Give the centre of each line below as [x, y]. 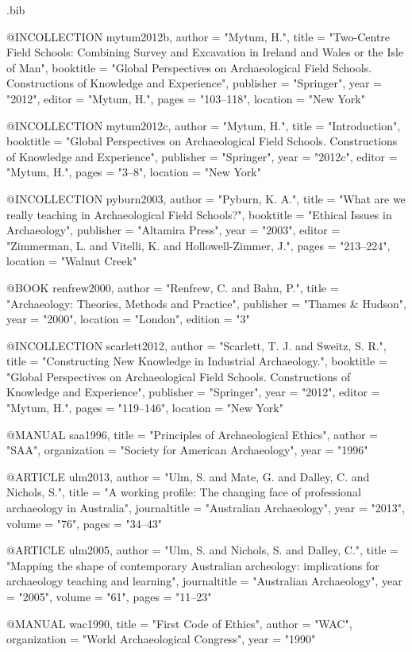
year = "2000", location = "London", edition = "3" [128, 319]
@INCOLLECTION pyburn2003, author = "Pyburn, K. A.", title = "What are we [206, 198]
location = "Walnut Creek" [72, 261]
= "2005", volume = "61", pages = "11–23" [109, 596]
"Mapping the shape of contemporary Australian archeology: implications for [193, 565]
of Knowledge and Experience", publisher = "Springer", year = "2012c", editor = [202, 156]
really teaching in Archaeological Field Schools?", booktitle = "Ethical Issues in [199, 214]
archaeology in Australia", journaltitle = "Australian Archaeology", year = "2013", [206, 508]
